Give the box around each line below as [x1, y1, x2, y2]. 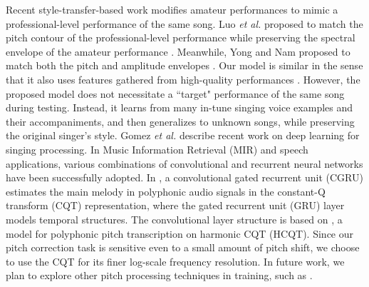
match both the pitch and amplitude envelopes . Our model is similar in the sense [6, 58, 363, 73]
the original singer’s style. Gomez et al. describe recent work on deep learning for [6, 128, 360, 143]
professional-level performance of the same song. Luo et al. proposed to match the [6, 16, 363, 31]
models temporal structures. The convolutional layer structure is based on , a [6, 211, 343, 226]
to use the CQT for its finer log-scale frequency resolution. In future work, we [6, 253, 345, 268]
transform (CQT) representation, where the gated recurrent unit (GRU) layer [6, 198, 345, 213]
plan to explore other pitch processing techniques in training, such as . [6, 268, 313, 283]
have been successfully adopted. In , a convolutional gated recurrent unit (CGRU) [6, 170, 363, 185]
